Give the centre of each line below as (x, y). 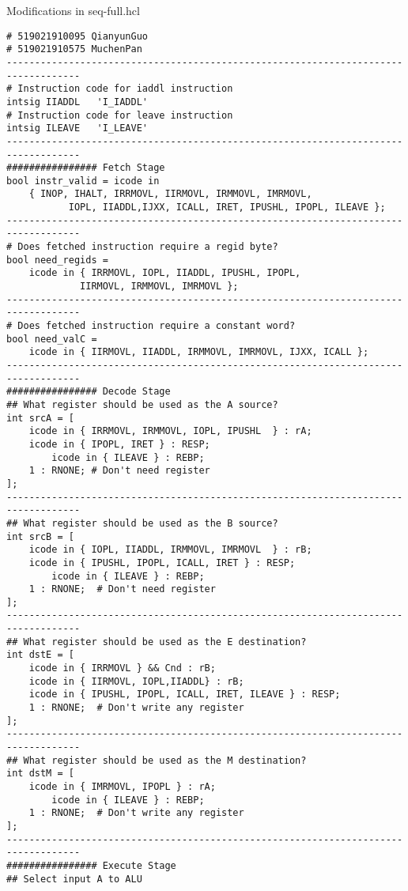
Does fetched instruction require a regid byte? (148, 247)
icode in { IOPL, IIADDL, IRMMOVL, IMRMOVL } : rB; (170, 550)
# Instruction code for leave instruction (120, 115)
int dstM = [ (40, 774)
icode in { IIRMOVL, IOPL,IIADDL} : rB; (136, 681)
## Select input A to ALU (74, 879)
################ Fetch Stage (86, 168)
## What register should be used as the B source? (142, 523)
